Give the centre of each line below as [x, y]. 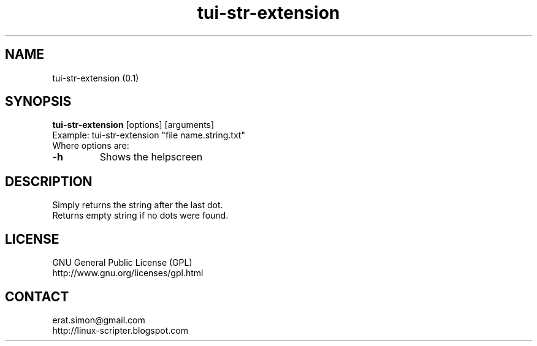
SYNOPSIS [38, 102]
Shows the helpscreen [151, 157]
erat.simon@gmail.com [99, 320]
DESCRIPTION [49, 181]
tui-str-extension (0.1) [96, 78]
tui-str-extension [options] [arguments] [133, 125]
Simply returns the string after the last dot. [138, 205]
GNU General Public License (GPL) [122, 263]
